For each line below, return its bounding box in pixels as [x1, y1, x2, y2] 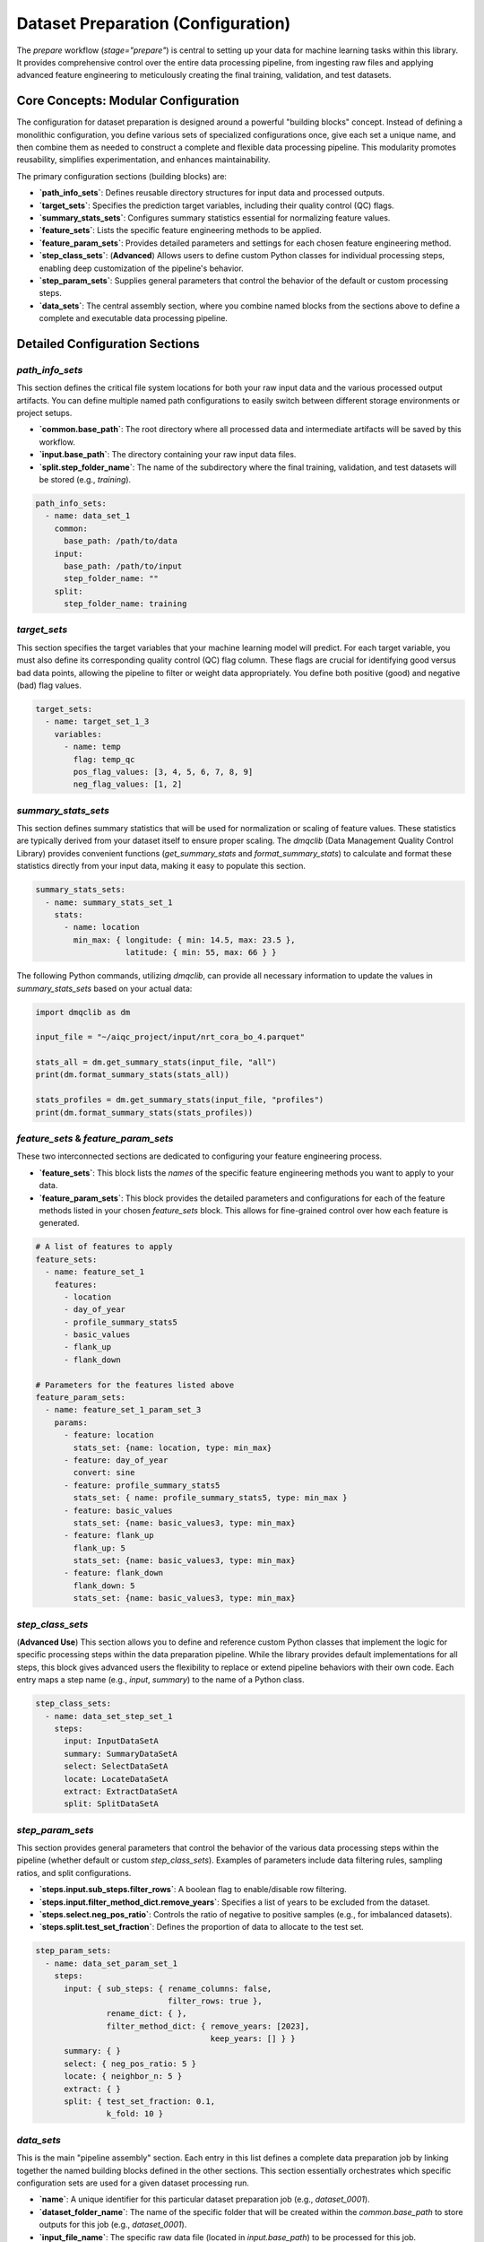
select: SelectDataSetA [64, 1761, 169, 1771]
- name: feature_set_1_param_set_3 [45, 1404, 202, 1415]
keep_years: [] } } [210, 2034, 296, 2044]
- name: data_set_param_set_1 [45, 1958, 178, 1968]
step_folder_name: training [64, 599, 187, 609]
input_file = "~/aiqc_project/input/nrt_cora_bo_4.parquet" [35, 1032, 306, 1042]
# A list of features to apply [35, 1242, 174, 1252]
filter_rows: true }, [167, 1995, 264, 2006]
